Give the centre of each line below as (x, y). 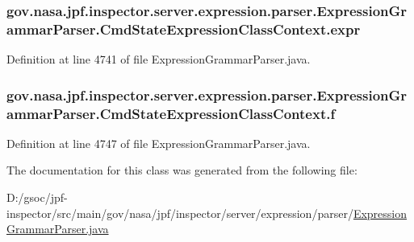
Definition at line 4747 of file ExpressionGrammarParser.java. (159, 143)
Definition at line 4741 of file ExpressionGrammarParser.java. (159, 59)
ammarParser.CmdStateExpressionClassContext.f (171, 113)
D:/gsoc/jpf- (37, 197)
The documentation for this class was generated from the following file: (182, 170)
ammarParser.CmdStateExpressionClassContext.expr (184, 29)
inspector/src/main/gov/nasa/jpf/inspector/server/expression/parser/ (180, 213)
